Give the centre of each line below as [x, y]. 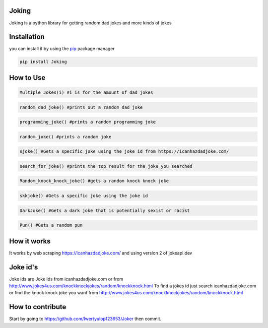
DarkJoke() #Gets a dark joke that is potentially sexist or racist [105, 210]
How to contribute [38, 307]
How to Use [27, 78]
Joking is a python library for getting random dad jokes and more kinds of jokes [90, 23]
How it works [30, 241]
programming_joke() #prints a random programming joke [88, 122]
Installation [27, 37]
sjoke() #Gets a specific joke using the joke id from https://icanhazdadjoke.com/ [124, 152]
